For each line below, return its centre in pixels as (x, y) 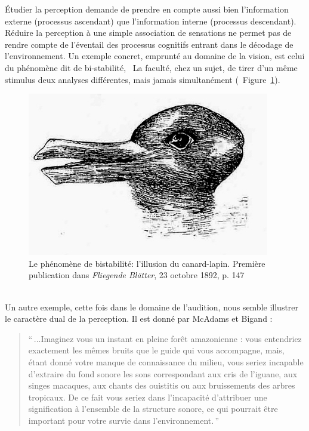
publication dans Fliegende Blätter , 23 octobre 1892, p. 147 (137, 275)
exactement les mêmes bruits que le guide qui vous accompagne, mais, (156, 350)
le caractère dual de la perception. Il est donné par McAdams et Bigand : (139, 318)
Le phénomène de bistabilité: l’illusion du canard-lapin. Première (147, 263)
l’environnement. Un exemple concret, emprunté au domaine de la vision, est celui (155, 56)
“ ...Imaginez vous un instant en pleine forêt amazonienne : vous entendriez (165, 338)
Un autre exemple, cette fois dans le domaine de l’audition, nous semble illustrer (152, 307)
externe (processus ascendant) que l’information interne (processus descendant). (151, 21)
